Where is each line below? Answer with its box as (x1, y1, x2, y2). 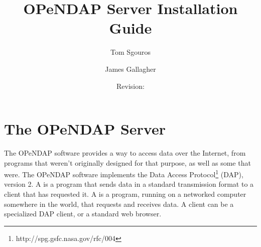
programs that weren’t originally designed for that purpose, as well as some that (4, 157, 251, 168)
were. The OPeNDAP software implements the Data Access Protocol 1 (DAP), (4, 168, 243, 179)
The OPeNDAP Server (4, 118, 166, 139)
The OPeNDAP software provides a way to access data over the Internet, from (4, 148, 246, 158)
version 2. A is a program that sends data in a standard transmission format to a (4, 179, 254, 189)
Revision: (116, 80, 145, 91)
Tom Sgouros (110, 47, 151, 57)
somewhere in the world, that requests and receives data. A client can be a (4, 198, 234, 209)
